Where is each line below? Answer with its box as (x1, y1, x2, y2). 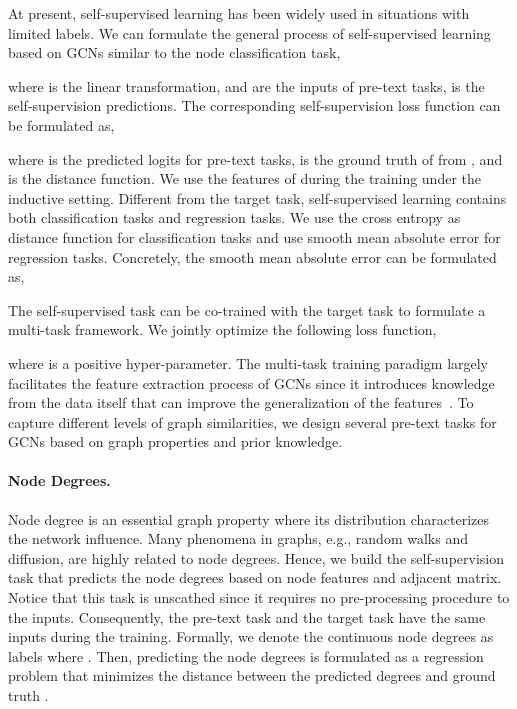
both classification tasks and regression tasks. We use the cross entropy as (8, 207, 461, 228)
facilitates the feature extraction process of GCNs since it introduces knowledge (8, 372, 495, 393)
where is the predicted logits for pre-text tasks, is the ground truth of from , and (8, 148, 503, 169)
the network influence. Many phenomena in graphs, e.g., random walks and (8, 528, 468, 549)
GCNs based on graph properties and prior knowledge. (8, 431, 343, 452)
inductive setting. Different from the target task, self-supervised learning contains (8, 187, 507, 208)
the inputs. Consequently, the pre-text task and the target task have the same (8, 606, 486, 627)
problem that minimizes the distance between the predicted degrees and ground (8, 665, 496, 686)
